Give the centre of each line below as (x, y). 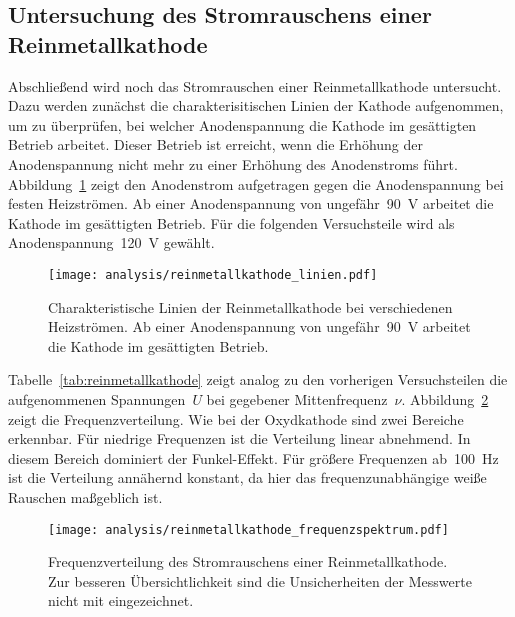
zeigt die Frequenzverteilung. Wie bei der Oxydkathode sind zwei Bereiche (236, 418)
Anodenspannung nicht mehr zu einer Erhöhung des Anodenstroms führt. (233, 163)
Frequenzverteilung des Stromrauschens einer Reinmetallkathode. (248, 561)
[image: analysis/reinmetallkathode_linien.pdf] (213, 274)
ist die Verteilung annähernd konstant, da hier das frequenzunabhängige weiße (247, 477)
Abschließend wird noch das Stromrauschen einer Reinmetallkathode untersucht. (255, 85)
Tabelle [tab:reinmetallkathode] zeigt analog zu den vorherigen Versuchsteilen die (258, 379)
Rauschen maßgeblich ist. (85, 496)
